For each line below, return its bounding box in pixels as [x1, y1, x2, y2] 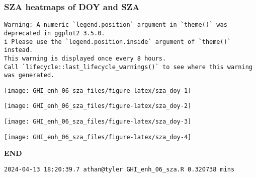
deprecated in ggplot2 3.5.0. [4, 29, 105, 37]
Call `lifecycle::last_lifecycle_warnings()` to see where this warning [4, 63, 252, 71]
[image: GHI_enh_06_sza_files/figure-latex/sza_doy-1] [4, 87, 192, 94]
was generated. [4, 72, 55, 79]
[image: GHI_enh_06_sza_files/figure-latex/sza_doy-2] [4, 102, 192, 110]
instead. [4, 46, 33, 54]
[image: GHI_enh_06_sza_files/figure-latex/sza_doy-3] [4, 118, 192, 126]
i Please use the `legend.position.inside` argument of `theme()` [4, 38, 231, 45]
